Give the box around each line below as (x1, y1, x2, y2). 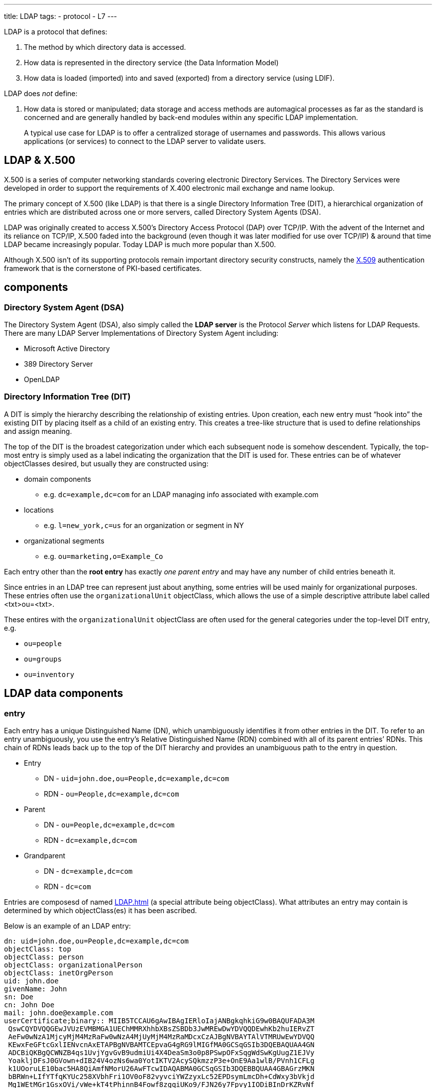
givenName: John (4, 985, 67, 993)
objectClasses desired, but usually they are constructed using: (4, 459, 209, 468)
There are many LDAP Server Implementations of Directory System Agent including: (4, 329, 279, 338)
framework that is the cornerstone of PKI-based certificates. (4, 264, 202, 272)
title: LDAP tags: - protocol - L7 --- (4, 12, 117, 20)
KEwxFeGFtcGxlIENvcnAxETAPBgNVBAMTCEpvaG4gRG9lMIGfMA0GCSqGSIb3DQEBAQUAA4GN (8, 1041, 315, 1049)
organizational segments (24, 536, 105, 545)
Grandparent (24, 851, 66, 860)
